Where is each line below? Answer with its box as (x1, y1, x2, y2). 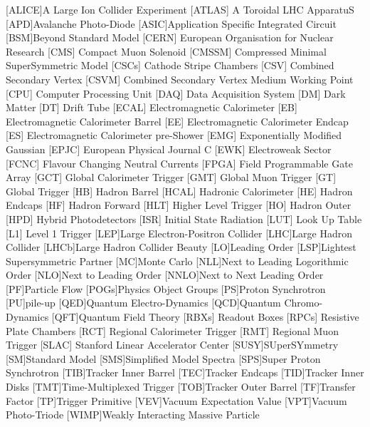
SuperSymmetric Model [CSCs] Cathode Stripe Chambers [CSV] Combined (6, 58, 334, 73)
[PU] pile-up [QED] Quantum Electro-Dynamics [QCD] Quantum (6, 295, 281, 310)
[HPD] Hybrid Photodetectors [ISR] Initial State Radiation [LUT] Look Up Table (6, 211, 362, 226)
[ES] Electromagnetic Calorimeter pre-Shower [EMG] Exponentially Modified (6, 128, 342, 143)
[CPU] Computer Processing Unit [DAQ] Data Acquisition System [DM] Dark (6, 86, 346, 101)
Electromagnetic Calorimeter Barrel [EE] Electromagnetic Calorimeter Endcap (6, 113, 349, 128)
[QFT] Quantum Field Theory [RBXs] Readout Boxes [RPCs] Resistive (51, 309, 359, 324)
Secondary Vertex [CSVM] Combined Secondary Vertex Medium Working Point (6, 71, 354, 86)
